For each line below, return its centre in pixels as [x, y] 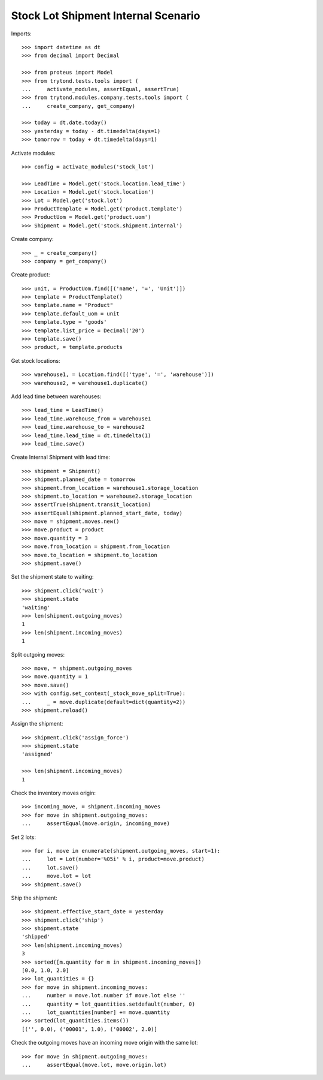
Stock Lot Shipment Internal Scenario [106, 16]
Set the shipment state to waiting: [52, 577]
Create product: [31, 275]
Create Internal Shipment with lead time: [61, 457]
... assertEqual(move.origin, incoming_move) [96, 824]
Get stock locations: [36, 360]
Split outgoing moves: [38, 654]
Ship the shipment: [34, 898]
